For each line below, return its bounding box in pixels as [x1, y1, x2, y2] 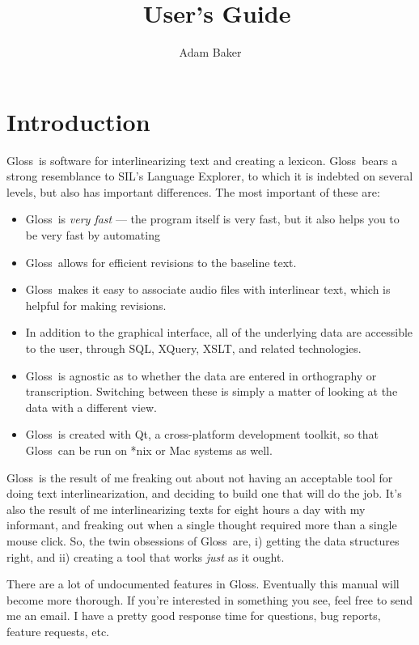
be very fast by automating [25, 227, 160, 244]
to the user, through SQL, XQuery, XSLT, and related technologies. [25, 340, 362, 356]
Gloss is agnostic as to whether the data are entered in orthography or [25, 367, 377, 384]
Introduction [6, 104, 150, 138]
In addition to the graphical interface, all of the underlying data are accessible [25, 324, 413, 341]
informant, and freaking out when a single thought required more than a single [6, 516, 397, 533]
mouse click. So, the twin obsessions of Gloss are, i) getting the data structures [6, 532, 400, 549]
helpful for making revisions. [25, 296, 167, 313]
